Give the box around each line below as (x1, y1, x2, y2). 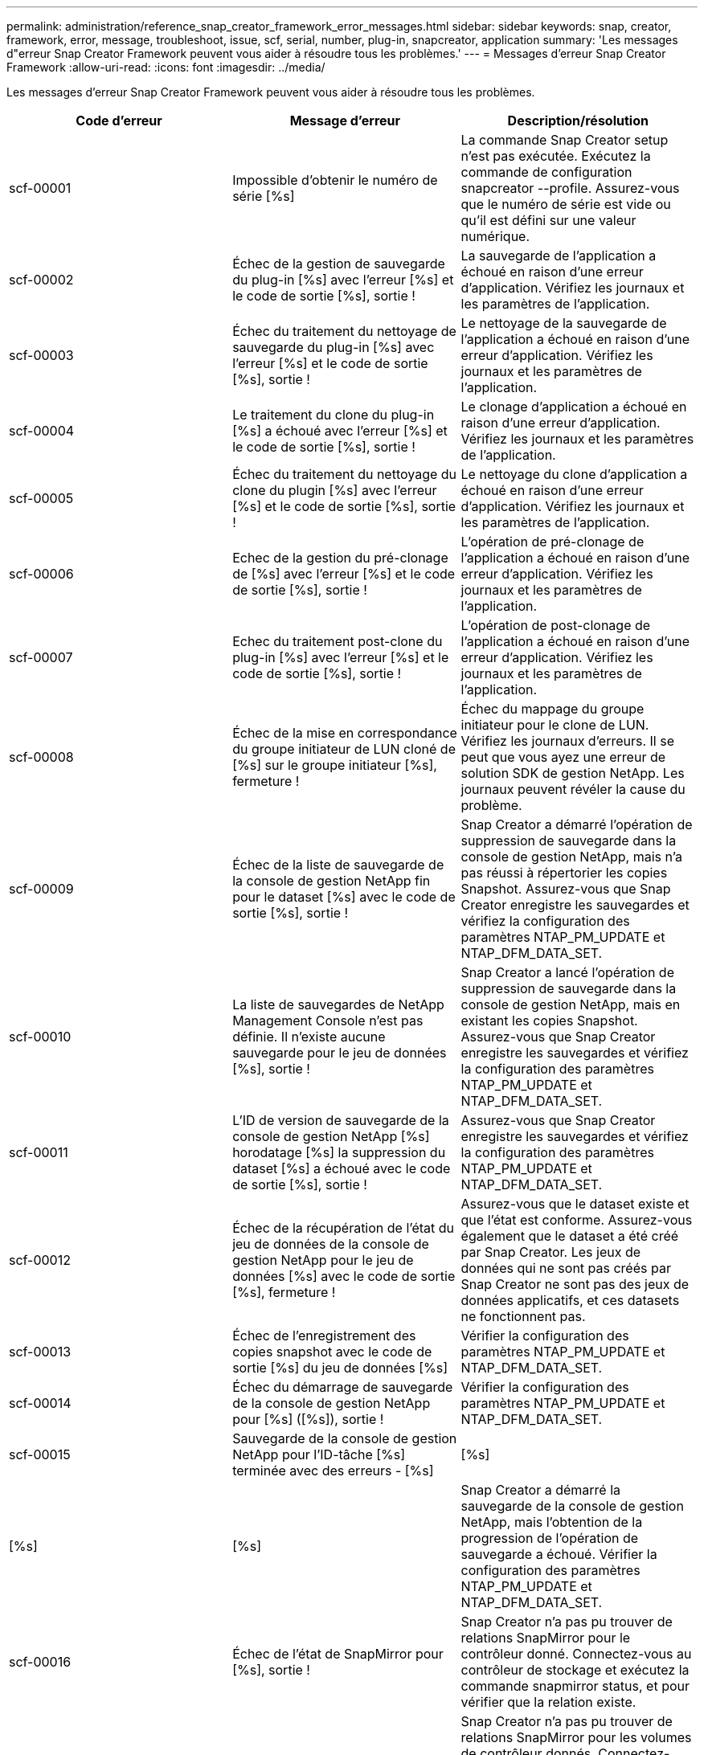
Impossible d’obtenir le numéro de (232, 172, 438, 188)
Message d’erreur (289, 112, 401, 129)
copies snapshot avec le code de (232, 1344, 432, 1360)
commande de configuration (460, 164, 632, 180)
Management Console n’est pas (232, 1012, 424, 1029)
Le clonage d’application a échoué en (460, 399, 687, 415)
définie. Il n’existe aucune (232, 1029, 386, 1045)
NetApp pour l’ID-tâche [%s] (232, 1446, 406, 1462)
